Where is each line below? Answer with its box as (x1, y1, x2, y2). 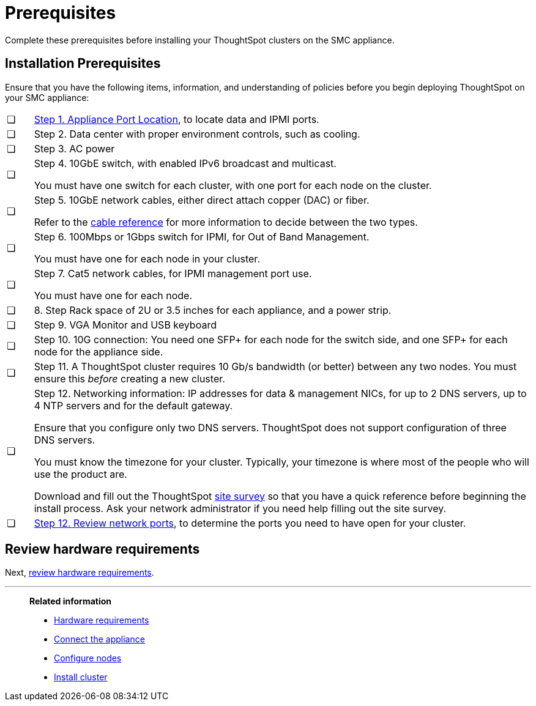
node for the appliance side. (34, 345, 163, 358)
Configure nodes (54, 653, 122, 664)
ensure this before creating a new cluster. (34, 372, 225, 385)
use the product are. (34, 467, 127, 480)
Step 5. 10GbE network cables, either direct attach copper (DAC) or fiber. (34, 193, 370, 206)
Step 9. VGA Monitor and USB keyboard (34, 318, 217, 331)
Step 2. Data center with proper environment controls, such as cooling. (34, 127, 360, 140)
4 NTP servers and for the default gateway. (34, 399, 233, 412)
